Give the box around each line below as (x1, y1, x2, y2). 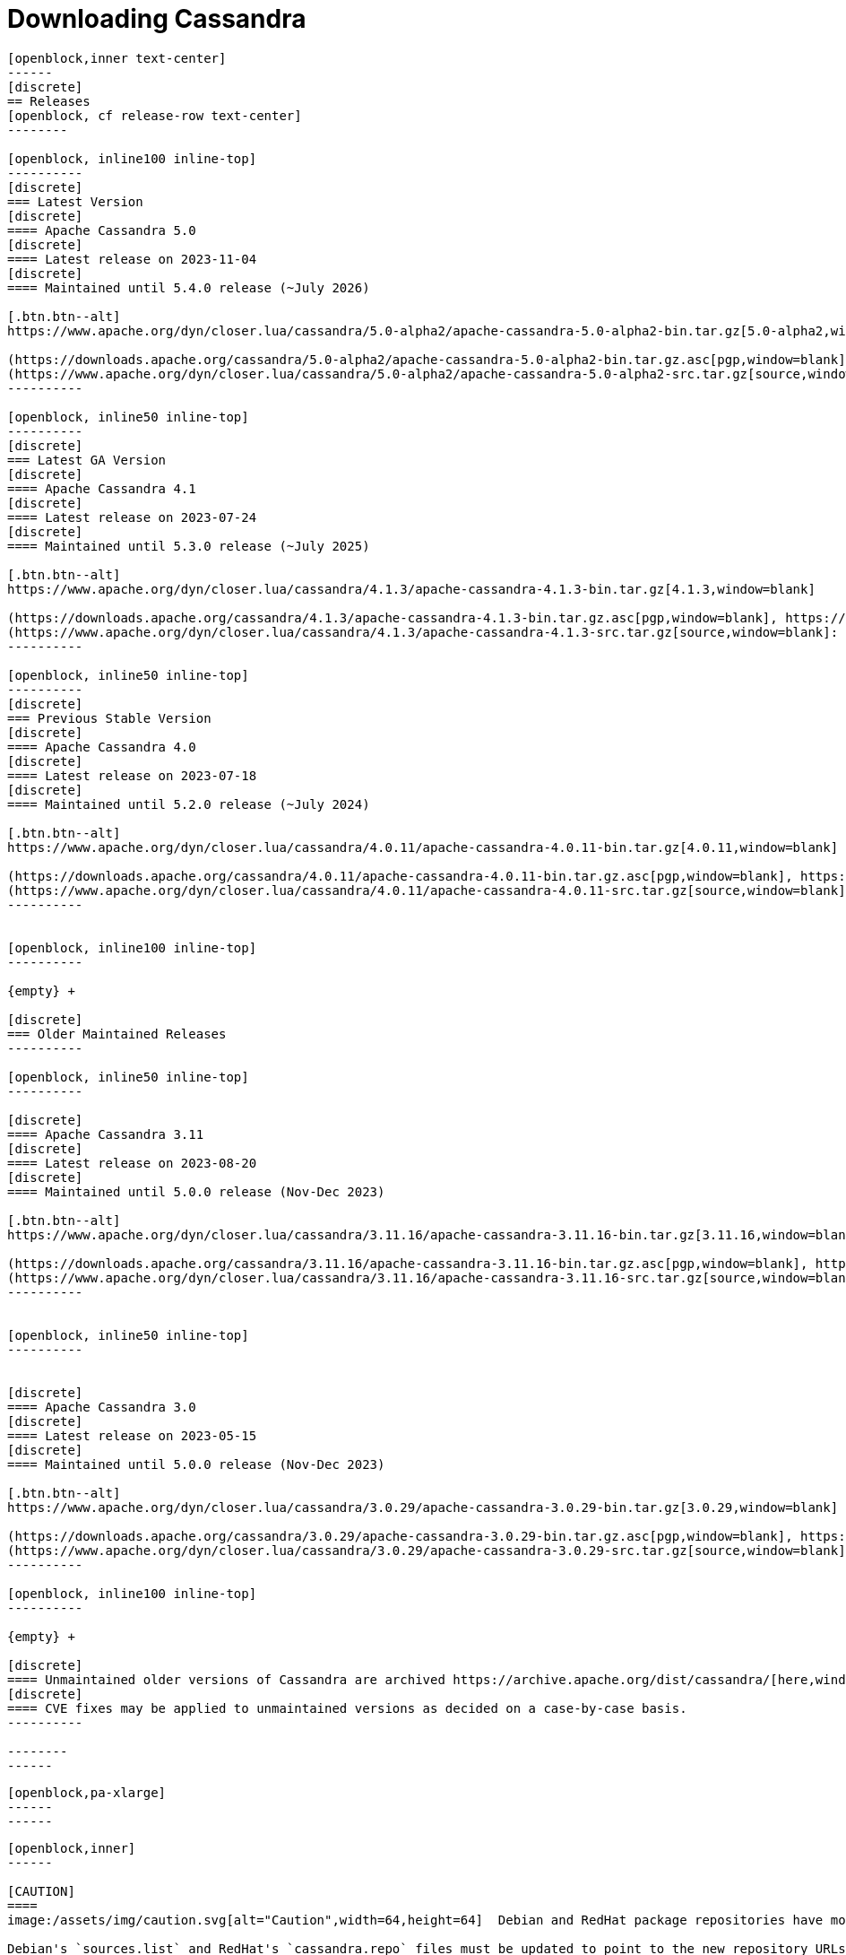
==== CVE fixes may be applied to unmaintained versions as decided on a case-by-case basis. (7, 1700, 687, 1716)
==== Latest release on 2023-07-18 (7, 768, 257, 783)
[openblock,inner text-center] (7, 50, 227, 65)
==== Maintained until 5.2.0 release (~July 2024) (7, 796, 370, 812)
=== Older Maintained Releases (7, 1026, 227, 1041)
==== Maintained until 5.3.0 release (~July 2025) (7, 538, 370, 553)
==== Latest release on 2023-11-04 (7, 251, 257, 266)
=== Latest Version (7, 194, 143, 209)
